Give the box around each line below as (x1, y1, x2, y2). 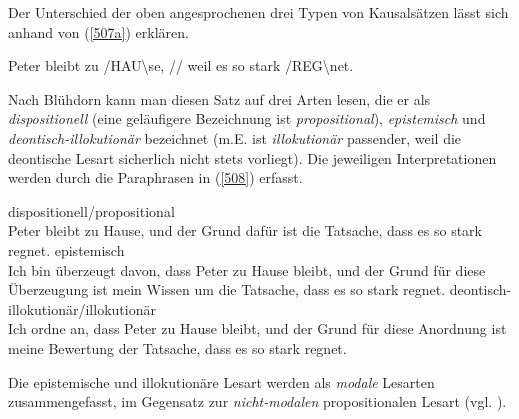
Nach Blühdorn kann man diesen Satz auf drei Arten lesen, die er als (8, 88, 431, 109)
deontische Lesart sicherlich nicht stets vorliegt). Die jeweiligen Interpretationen (8, 147, 497, 168)
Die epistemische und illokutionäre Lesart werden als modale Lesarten (8, 371, 435, 392)
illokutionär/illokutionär (8, 298, 156, 319)
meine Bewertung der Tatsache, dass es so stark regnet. (8, 337, 347, 358)
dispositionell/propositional (8, 200, 175, 221)
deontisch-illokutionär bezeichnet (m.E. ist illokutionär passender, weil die (8, 127, 462, 148)
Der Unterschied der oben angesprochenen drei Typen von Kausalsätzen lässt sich (8, 2, 509, 22)
